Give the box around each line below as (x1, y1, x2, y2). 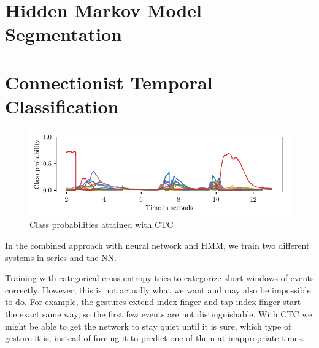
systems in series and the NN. (5, 251, 117, 263)
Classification (5, 93, 119, 118)
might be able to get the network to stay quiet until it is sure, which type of (5, 319, 291, 332)
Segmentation (5, 21, 122, 47)
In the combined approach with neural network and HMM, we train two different (5, 239, 310, 252)
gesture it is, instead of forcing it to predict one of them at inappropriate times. (5, 331, 304, 344)
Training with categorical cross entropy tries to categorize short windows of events (5, 271, 314, 284)
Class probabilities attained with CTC (29, 218, 174, 231)
